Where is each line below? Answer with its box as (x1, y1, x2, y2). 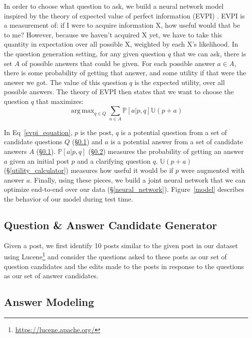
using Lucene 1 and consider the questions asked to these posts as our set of (4, 250, 227, 262)
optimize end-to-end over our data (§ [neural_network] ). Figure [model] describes (4, 184, 244, 194)
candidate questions (4, 136, 63, 147)
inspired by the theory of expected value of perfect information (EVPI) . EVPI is (4, 10, 245, 20)
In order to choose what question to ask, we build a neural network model (4, 1, 224, 11)
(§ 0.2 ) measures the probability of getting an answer (88, 146, 244, 156)
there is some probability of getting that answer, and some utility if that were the (4, 68, 246, 78)
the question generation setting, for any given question (4, 48, 166, 58)
